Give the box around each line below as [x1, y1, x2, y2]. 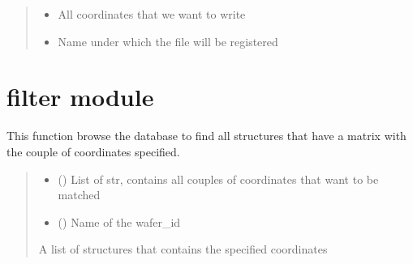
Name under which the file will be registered [58, 32, 278, 49]
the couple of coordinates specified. [6, 143, 180, 160]
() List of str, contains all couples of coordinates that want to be [58, 170, 379, 187]
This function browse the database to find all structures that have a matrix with [6, 127, 407, 144]
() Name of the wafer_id [58, 213, 181, 230]
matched [58, 186, 101, 203]
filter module [6, 80, 154, 113]
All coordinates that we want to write [58, 6, 246, 22]
